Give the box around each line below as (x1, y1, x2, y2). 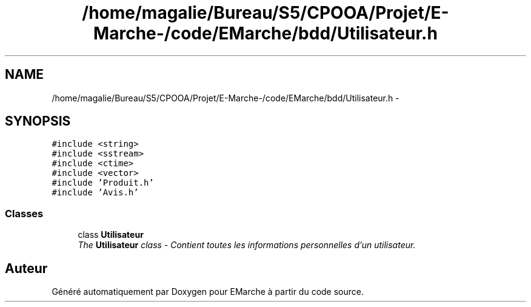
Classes (5, 207, 44, 220)
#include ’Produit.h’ (52, 178, 154, 188)
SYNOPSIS (5, 113, 71, 129)
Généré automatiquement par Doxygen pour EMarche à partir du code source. (52, 286, 364, 297)
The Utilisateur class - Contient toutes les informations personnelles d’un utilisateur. (78, 240, 416, 251)
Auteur (5, 260, 48, 276)
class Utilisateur (78, 229, 144, 240)
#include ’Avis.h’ (52, 187, 139, 198)
